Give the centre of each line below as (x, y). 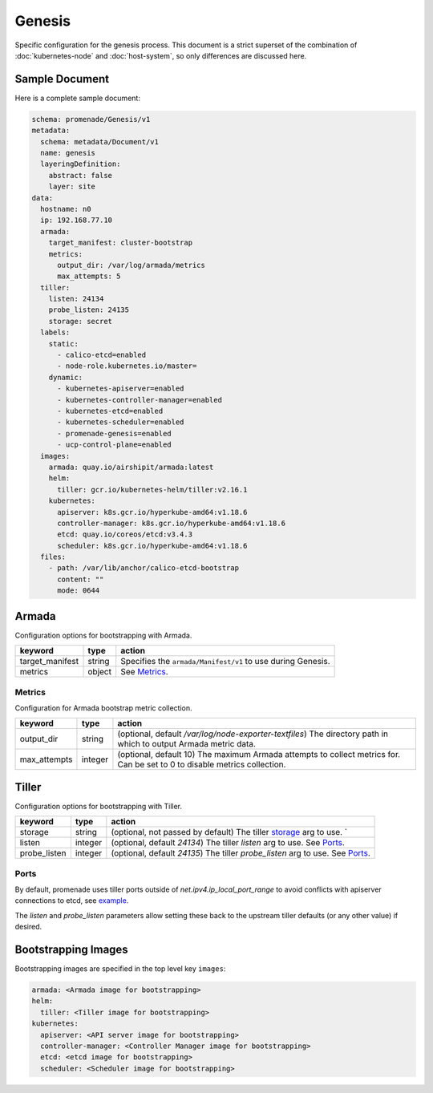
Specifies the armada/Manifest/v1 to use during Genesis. (225, 662)
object (100, 672)
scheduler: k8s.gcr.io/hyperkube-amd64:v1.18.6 (152, 546)
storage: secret (80, 321)
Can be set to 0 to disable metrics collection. (202, 764)
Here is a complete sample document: (77, 98)
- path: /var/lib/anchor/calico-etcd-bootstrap (144, 568)
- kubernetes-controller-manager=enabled (140, 400)
